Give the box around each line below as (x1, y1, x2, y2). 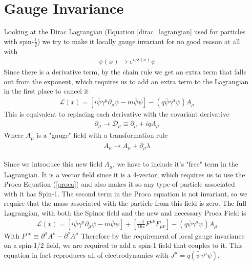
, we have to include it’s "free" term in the (113, 159, 238, 169)
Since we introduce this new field (4, 159, 103, 169)
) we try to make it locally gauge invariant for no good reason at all (37, 36, 240, 46)
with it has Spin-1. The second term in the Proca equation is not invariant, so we (4, 188, 248, 198)
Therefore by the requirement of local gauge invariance (81, 230, 245, 241)
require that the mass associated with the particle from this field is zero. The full (4, 198, 247, 208)
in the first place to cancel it (4, 86, 89, 96)
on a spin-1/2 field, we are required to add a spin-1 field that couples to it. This (4, 240, 243, 250)
